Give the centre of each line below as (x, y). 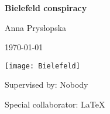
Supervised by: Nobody (47, 84)
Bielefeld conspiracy (46, 8)
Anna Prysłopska (36, 27)
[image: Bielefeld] (42, 66)
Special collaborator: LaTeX (55, 104)
